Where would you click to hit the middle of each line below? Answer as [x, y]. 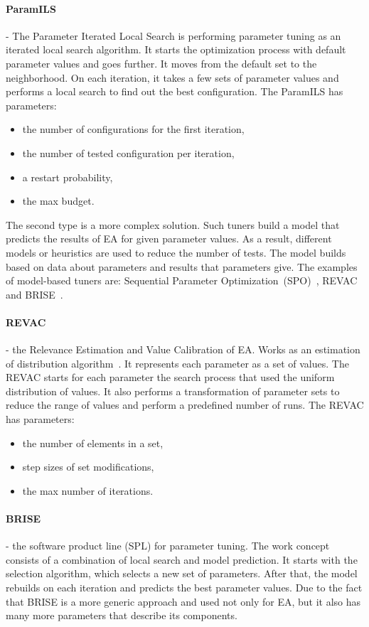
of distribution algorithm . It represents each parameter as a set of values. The [177, 363]
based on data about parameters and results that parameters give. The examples [182, 266]
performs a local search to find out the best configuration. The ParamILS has [175, 91]
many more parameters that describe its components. [122, 615]
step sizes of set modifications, [88, 467]
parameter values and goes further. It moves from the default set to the [161, 63]
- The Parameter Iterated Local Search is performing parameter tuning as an [173, 35]
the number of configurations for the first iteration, [133, 129]
